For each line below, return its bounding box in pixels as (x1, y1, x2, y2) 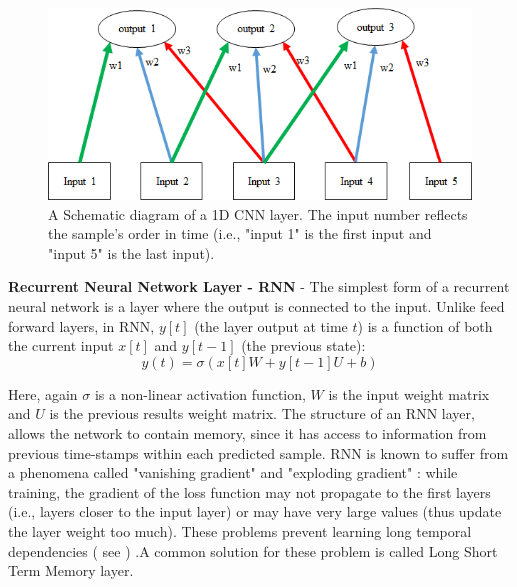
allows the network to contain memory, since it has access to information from (8, 423, 487, 444)
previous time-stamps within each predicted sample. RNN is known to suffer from (8, 442, 509, 463)
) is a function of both (357, 315, 493, 336)
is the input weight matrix (328, 383, 490, 404)
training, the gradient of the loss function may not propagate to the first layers (8, 481, 491, 502)
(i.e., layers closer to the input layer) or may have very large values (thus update (8, 501, 502, 522)
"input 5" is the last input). (48, 242, 215, 263)
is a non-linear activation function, (94, 383, 306, 404)
